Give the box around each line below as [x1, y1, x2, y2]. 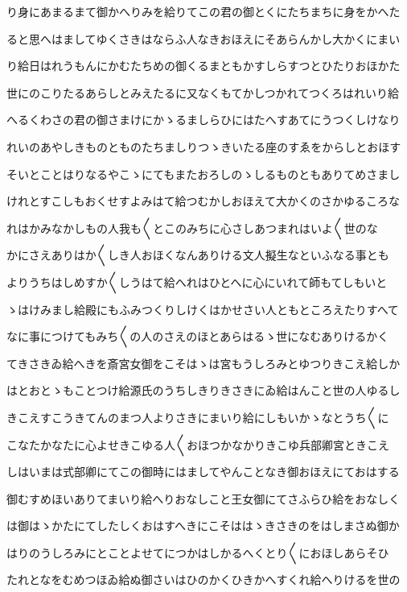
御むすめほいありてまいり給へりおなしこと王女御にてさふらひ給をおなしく [6, 490, 401, 507]
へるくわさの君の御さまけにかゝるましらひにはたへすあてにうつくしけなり [6, 111, 401, 128]
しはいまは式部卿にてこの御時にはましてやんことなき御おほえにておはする [6, 463, 400, 480]
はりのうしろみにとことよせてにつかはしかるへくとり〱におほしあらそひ [6, 544, 389, 561]
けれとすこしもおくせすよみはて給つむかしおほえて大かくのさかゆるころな [6, 193, 400, 209]
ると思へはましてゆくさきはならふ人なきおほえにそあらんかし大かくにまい [6, 30, 401, 47]
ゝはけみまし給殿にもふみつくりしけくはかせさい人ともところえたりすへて [6, 300, 399, 317]
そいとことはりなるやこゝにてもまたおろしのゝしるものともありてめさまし [6, 165, 401, 182]
